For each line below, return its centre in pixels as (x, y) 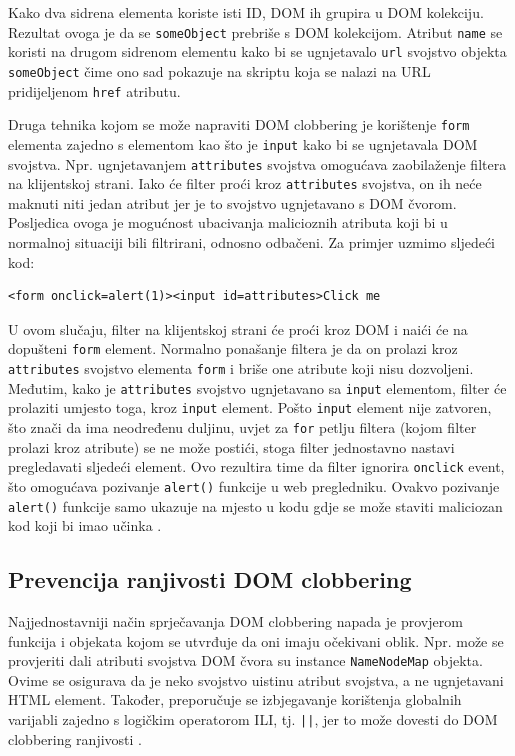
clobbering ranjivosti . (75, 738)
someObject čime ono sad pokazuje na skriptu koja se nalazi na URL (219, 70)
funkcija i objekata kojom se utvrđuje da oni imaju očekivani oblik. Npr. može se (256, 640)
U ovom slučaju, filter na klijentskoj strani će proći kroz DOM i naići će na (238, 328)
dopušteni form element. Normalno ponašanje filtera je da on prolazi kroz (233, 348)
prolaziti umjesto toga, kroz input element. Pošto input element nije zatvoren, (250, 407)
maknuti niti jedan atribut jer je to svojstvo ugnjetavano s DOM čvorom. (232, 202)
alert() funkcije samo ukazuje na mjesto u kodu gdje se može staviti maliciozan (255, 505)
